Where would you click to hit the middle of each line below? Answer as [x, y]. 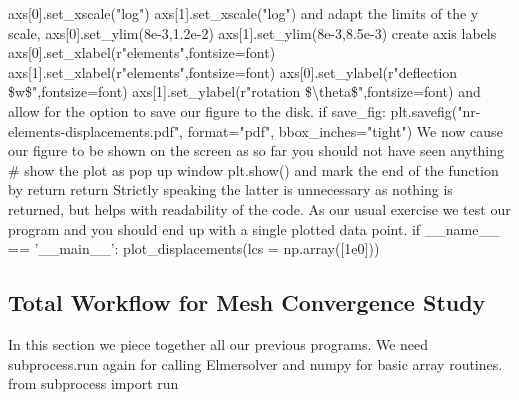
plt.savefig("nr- [435, 110]
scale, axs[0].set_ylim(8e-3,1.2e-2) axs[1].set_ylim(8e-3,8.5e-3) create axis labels [252, 32]
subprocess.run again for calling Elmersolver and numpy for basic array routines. [255, 363]
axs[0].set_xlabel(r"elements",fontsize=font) [142, 52]
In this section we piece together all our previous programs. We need [218, 343]
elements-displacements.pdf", [96, 130]
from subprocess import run [93, 383]
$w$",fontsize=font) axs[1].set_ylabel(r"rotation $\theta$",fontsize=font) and [244, 91]
